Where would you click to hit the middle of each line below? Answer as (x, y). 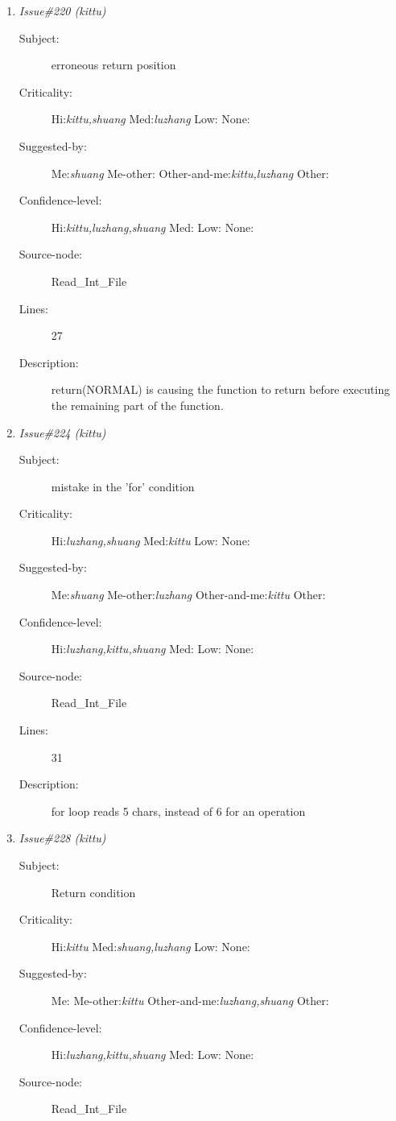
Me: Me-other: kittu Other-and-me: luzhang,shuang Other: (190, 1000)
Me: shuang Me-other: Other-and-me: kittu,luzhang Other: (190, 173)
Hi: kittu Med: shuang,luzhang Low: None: (151, 946)
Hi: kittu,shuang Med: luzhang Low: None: (151, 119)
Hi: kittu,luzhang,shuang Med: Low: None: (153, 227)
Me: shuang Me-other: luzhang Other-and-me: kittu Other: (188, 595)
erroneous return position (113, 65)
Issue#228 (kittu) (62, 838)
